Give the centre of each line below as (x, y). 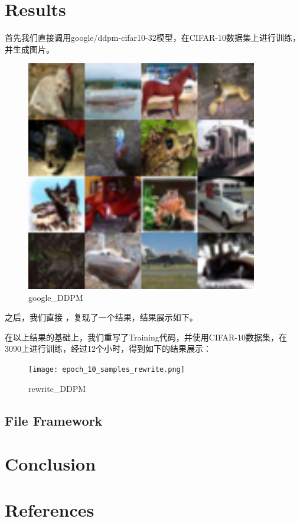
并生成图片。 (30, 49)
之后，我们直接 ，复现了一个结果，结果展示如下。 (101, 317)
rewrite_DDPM (57, 388)
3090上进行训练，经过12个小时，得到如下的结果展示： (108, 348)
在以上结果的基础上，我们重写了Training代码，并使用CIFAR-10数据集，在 (146, 337)
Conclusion (50, 464)
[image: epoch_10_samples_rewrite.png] (107, 369)
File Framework (54, 420)
